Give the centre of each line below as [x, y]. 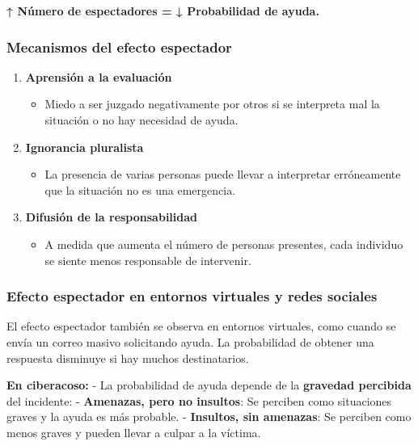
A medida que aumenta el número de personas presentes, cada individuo [224, 244]
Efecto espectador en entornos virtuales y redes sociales [192, 296]
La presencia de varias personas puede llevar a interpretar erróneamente [223, 174]
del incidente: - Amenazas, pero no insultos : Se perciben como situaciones [199, 400]
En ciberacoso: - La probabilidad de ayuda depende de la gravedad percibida [209, 385]
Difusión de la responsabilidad [111, 217]
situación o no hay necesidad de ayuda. [141, 120]
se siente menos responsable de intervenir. [148, 260]
